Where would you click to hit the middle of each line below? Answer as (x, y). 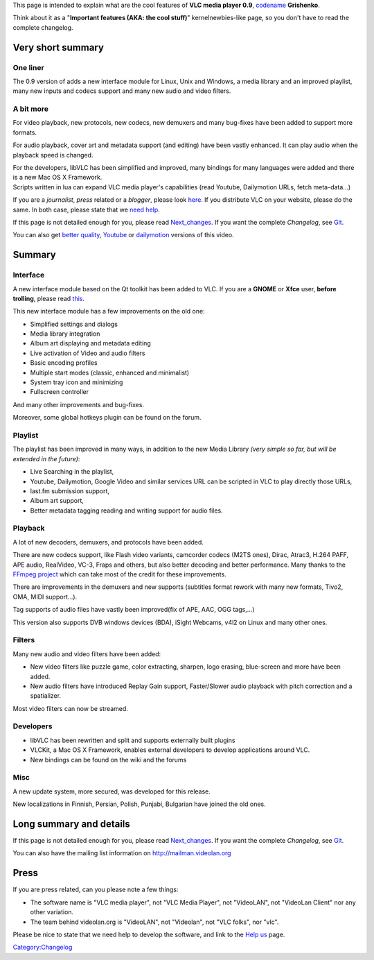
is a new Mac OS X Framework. (57, 178)
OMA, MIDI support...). (45, 597)
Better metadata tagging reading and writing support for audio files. (126, 511)
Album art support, (57, 501)
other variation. (52, 912)
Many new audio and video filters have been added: (87, 654)
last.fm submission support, (70, 491)
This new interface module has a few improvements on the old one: (109, 311)
